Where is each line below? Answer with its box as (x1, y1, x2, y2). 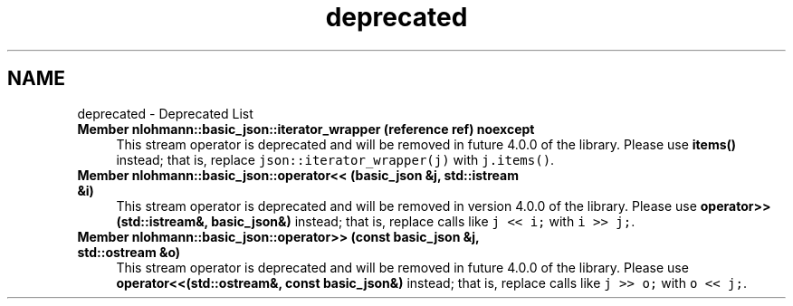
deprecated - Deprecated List (77, 105, 253, 121)
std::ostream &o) (77, 244, 181, 260)
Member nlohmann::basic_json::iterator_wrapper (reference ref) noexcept (77, 120, 535, 137)
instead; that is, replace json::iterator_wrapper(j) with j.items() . (116, 151, 555, 167)
